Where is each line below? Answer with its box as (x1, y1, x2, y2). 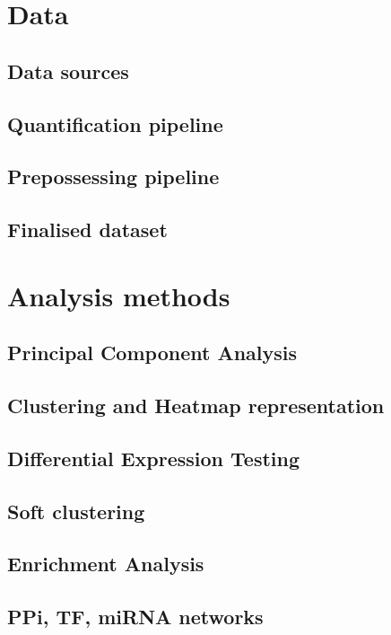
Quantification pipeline (7, 110, 223, 137)
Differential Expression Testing (7, 444, 300, 472)
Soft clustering (7, 497, 145, 525)
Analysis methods (7, 277, 230, 313)
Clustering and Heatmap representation (7, 392, 385, 419)
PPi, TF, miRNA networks (7, 603, 264, 631)
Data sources (7, 57, 129, 84)
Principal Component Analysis (7, 339, 297, 366)
